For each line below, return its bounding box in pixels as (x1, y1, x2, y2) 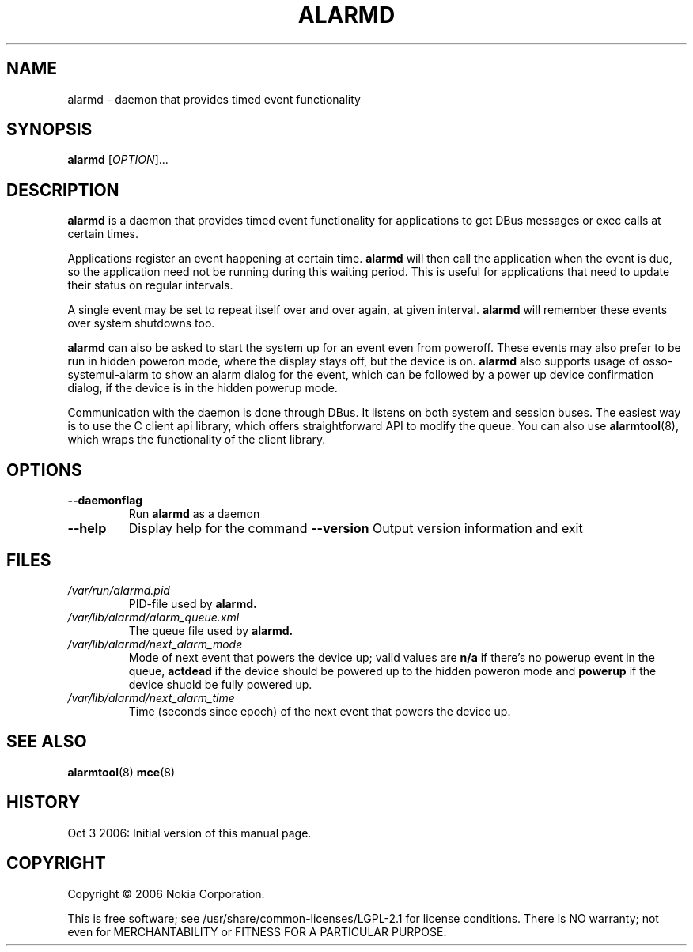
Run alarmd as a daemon (128, 507, 260, 521)
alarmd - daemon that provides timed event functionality (67, 92, 361, 106)
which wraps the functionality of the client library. (67, 433, 326, 447)
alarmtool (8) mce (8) (67, 765, 176, 779)
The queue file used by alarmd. (128, 623, 293, 637)
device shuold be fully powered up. (128, 677, 312, 691)
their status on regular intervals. (67, 278, 233, 293)
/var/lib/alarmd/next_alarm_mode (67, 637, 243, 651)
